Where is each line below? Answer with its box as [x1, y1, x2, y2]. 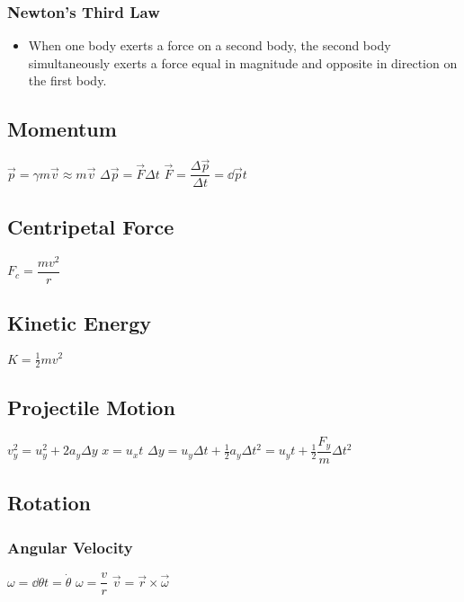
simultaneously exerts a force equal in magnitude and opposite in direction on [28, 53, 458, 72]
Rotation [7, 489, 91, 517]
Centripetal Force [7, 212, 174, 240]
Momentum [7, 115, 117, 143]
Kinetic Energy [7, 309, 152, 337]
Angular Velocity [7, 536, 133, 558]
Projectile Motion [7, 393, 175, 421]
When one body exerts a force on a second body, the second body [28, 36, 391, 55]
